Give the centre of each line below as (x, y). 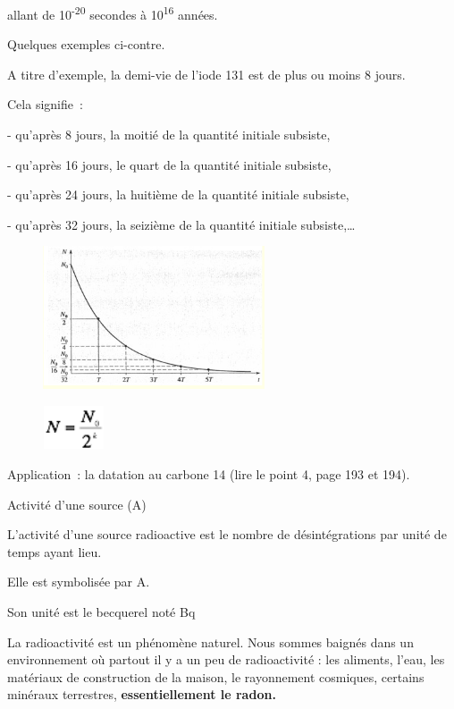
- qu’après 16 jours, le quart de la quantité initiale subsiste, (169, 164)
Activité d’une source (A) (77, 504)
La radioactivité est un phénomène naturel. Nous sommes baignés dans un (210, 641)
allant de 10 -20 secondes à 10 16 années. (113, 13)
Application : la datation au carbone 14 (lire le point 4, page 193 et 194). (209, 474)
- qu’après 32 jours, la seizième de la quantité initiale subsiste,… (181, 224)
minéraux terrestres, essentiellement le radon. (142, 694)
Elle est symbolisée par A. (79, 582)
